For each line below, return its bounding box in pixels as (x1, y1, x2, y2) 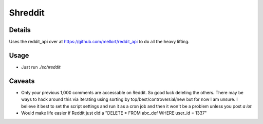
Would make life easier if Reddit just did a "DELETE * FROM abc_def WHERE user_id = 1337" (21, 110, 207, 116)
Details (9, 26, 31, 34)
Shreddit (9, 7, 45, 18)
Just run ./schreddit (21, 64, 61, 70)
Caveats (9, 77, 35, 85)
